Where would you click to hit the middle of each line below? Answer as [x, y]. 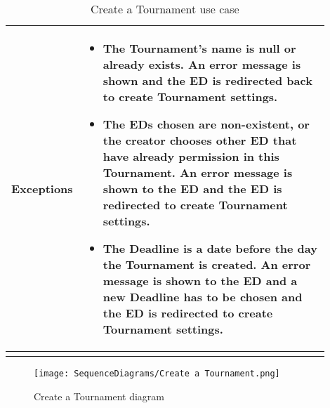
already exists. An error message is [202, 64]
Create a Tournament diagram [99, 396]
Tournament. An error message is [198, 172]
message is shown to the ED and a [200, 281]
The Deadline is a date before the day [210, 248]
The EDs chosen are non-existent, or [206, 124]
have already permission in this [191, 156]
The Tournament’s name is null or [199, 48]
